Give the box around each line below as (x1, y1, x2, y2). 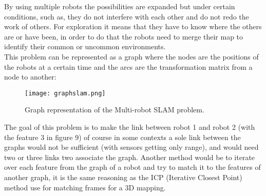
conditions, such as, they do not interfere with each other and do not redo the (4, 11, 249, 22)
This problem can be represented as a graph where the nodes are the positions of (4, 51, 259, 62)
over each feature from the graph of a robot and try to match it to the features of (4, 162, 261, 172)
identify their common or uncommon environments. (4, 41, 166, 52)
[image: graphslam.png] (25, 89, 106, 97)
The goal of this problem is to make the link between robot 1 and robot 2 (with (4, 122, 255, 132)
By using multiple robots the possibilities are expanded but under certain (4, 1, 235, 11)
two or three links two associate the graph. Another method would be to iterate (4, 151, 255, 162)
